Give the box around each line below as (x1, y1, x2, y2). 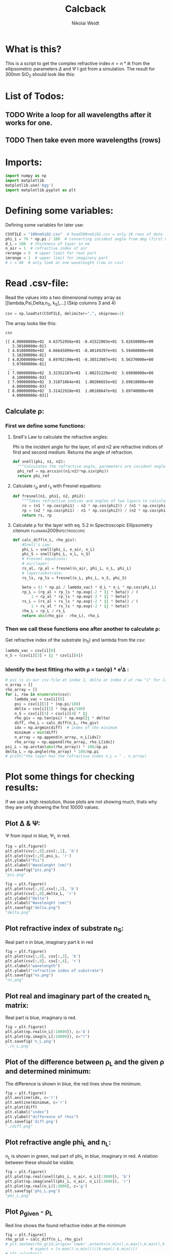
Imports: (5, 157, 42, 168)
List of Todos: (5, 90, 65, 102)
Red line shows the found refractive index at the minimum (5, 1222, 126, 1228)
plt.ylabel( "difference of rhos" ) (5, 1114, 79, 1119)
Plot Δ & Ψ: (5, 819, 40, 828)
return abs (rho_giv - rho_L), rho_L (22, 613, 100, 618)
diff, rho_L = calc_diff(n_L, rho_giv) (14, 720, 99, 725)
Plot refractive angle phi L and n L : (5, 1138, 111, 1148)
